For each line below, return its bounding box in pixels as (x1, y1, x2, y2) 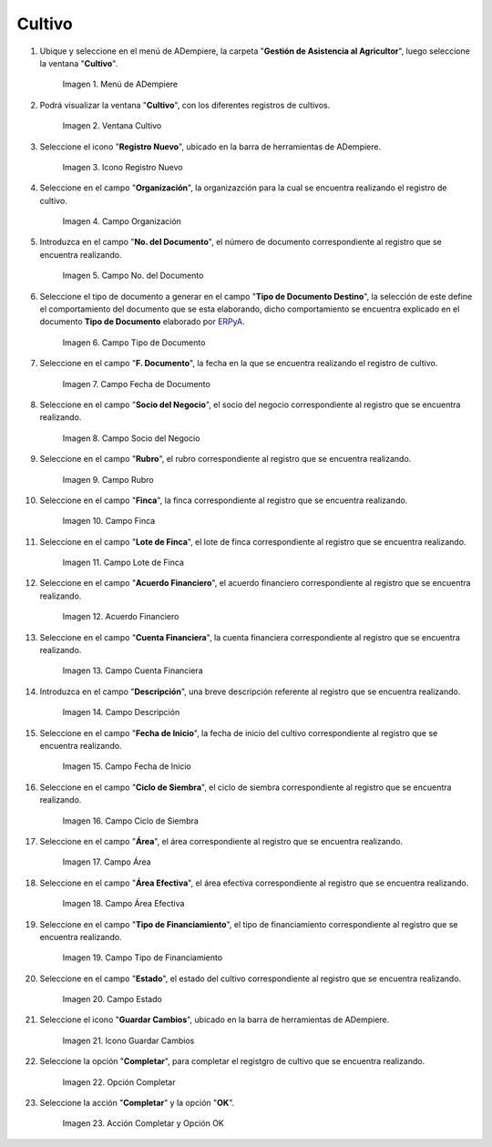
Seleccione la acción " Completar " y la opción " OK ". (39, 1098, 235, 1109)
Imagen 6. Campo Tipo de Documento (62, 337, 206, 348)
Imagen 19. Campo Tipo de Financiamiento (62, 952, 223, 963)
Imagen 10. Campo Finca (62, 516, 156, 527)
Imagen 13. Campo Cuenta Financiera (62, 665, 204, 676)
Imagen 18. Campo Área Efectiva (62, 898, 185, 909)
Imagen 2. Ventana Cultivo (62, 120, 162, 131)
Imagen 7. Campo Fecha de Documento (62, 378, 211, 389)
